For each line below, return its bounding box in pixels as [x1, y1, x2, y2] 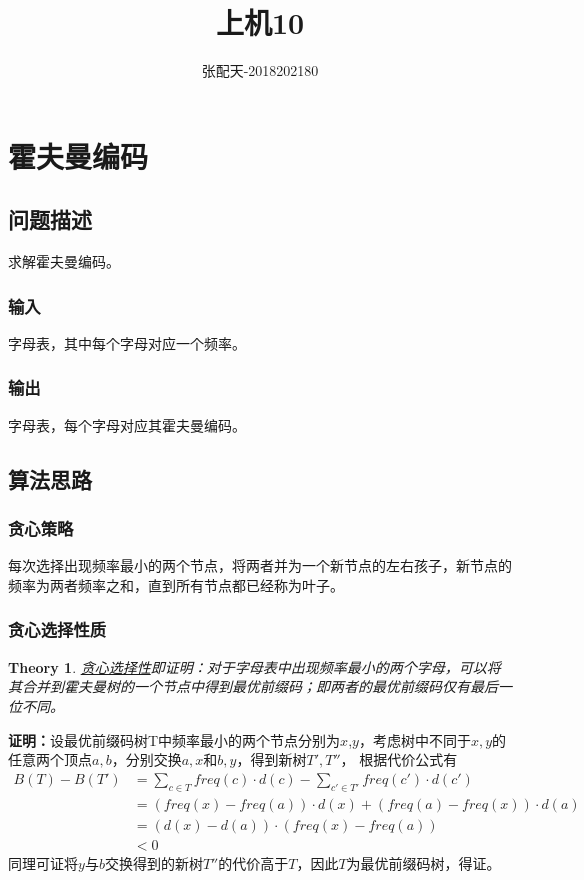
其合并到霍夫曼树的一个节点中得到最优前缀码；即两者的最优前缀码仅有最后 [8, 676, 498, 697]
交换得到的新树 [104, 852, 203, 873]
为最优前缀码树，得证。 [346, 852, 501, 873]
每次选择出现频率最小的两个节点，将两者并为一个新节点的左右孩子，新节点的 [8, 555, 512, 576]
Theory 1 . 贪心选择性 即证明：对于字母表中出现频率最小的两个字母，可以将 [8, 656, 501, 677]
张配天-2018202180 [201, 60, 319, 81]
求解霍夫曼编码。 [8, 251, 120, 272]
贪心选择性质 [8, 617, 107, 642]
